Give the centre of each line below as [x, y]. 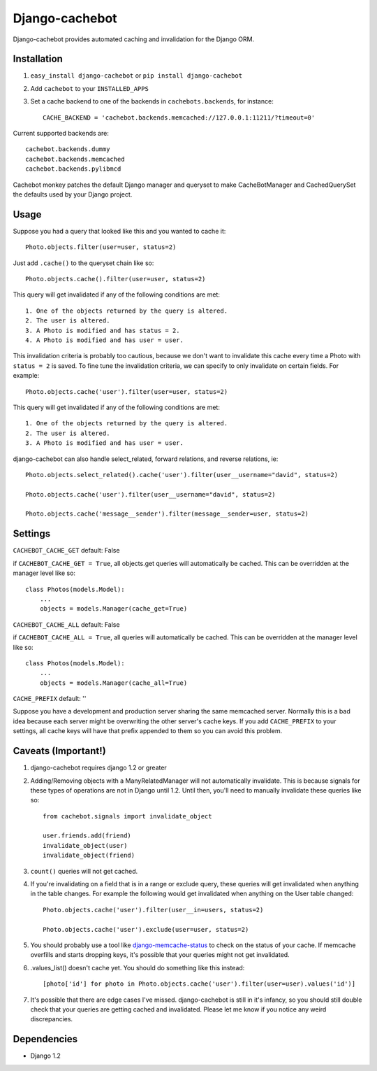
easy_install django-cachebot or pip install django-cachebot [136, 76]
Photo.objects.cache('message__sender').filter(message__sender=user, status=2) [167, 514]
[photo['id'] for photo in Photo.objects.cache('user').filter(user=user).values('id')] [199, 984]
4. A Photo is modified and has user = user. [105, 340]
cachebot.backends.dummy [68, 149]
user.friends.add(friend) [87, 836]
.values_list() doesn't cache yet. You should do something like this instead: [138, 967]
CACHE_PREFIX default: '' [50, 699]
